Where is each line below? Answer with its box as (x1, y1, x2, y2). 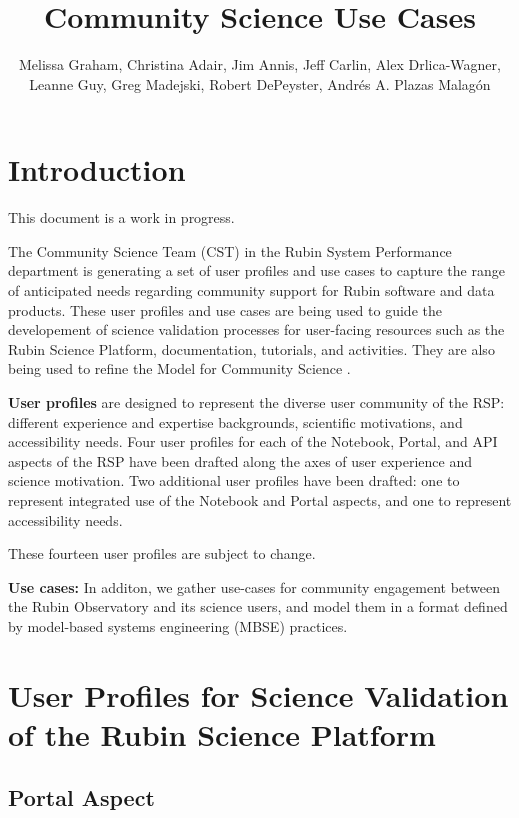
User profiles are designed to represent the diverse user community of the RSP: (8, 392, 505, 412)
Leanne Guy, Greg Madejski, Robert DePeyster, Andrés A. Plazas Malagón (29, 73, 491, 94)
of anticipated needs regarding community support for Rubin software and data (8, 280, 495, 301)
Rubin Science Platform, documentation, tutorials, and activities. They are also (8, 338, 495, 359)
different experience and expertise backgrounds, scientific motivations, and (8, 411, 463, 432)
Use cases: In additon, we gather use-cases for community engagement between (8, 576, 501, 597)
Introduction (8, 149, 186, 190)
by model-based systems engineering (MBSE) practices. (8, 615, 348, 636)
